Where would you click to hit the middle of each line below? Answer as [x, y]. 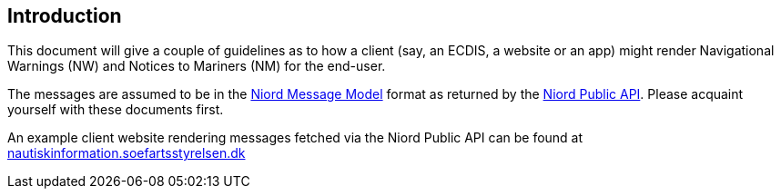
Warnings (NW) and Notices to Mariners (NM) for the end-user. [197, 66]
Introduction [65, 16]
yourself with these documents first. [116, 110]
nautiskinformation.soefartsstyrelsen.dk [127, 153]
